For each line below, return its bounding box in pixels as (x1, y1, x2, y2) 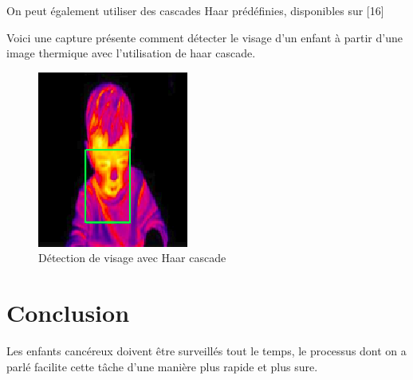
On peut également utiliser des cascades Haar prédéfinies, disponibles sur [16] (6, 2, 384, 18)
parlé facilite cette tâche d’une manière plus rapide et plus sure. (6, 358, 318, 374)
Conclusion (6, 296, 130, 329)
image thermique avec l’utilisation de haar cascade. (6, 45, 256, 61)
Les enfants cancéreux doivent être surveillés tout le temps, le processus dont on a (6, 343, 407, 359)
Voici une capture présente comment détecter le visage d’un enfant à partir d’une (6, 29, 403, 45)
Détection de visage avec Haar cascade (38, 249, 226, 266)
